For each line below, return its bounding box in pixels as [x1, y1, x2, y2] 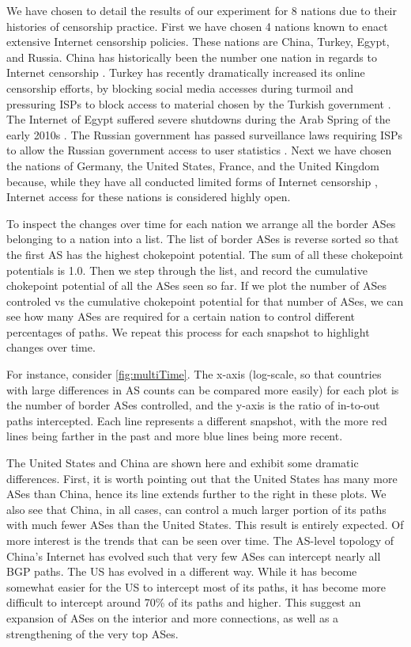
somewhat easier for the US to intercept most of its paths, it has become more [6, 578, 386, 595]
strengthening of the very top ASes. [6, 625, 179, 641]
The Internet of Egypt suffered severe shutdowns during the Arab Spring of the [6, 111, 390, 127]
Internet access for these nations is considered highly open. [6, 188, 291, 205]
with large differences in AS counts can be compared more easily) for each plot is [6, 381, 399, 398]
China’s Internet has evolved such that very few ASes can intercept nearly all [6, 547, 381, 564]
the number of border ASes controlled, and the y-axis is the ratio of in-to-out [6, 397, 380, 413]
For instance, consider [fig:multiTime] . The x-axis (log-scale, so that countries [6, 366, 382, 382]
